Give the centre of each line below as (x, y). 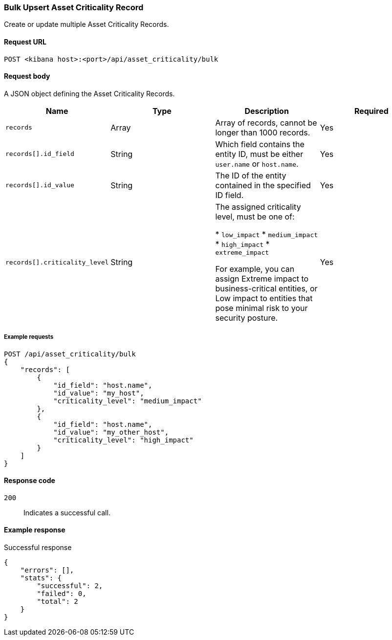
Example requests (29, 337)
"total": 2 (57, 602)
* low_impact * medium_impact (267, 234)
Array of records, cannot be (266, 122)
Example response (35, 530)
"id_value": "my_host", (99, 393)
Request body (27, 76)
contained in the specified (263, 185)
